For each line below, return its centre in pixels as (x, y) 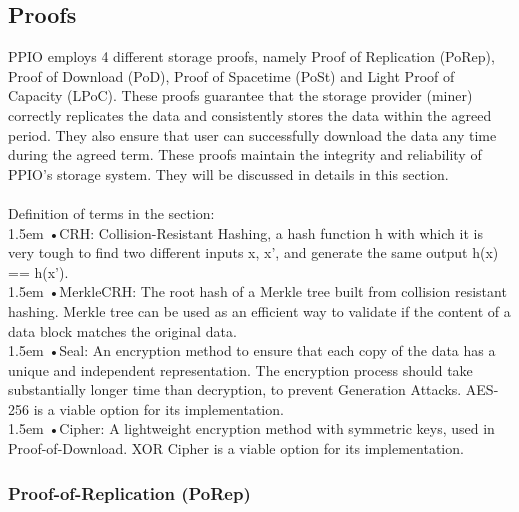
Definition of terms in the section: (111, 212)
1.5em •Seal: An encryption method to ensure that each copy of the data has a (252, 350)
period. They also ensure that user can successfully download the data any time (252, 134)
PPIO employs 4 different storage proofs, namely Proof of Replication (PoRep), (251, 56)
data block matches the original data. (122, 330)
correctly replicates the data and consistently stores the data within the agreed (250, 114)
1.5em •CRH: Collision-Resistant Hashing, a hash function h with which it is (245, 232)
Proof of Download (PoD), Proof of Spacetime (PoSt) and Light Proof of (231, 75)
